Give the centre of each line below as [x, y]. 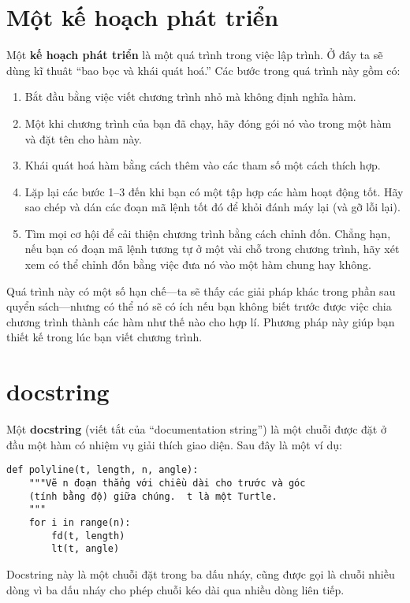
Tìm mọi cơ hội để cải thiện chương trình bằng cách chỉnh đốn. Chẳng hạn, [208, 233]
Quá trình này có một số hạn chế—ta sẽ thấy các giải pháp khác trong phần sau [201, 290]
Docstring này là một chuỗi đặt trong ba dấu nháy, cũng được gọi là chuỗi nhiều [201, 573]
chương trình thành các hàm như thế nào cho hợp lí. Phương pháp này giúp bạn [201, 321]
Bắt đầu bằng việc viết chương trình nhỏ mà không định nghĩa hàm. [190, 97]
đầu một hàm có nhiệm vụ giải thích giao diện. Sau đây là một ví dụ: [174, 444]
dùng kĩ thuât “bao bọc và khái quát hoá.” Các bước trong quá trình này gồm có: [203, 70]
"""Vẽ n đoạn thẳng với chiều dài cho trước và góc [167, 483]
